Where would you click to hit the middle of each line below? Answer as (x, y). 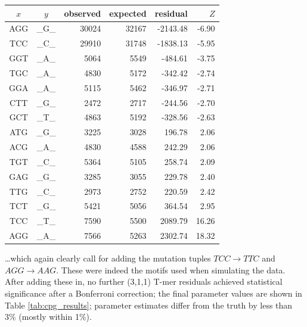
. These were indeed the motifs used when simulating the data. (171, 270)
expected (128, 13)
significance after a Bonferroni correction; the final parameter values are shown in (153, 293)
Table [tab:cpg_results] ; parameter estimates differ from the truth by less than (149, 305)
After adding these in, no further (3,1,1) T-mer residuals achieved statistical (144, 281)
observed (83, 13)
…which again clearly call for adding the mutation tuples (108, 258)
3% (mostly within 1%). (48, 317)
